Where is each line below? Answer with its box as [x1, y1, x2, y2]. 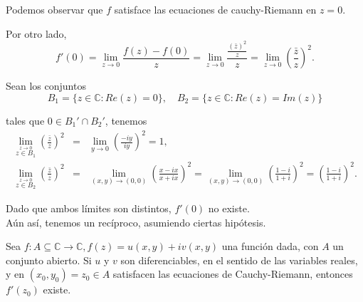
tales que [6, 113, 45, 127]
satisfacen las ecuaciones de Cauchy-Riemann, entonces [112, 266, 353, 281]
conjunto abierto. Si [6, 252, 92, 267]
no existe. [208, 200, 250, 215]
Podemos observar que [6, 2, 103, 16]
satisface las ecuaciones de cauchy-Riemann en [114, 2, 317, 16]
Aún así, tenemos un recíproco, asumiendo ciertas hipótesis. [6, 214, 266, 229]
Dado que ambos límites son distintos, [6, 200, 172, 215]
